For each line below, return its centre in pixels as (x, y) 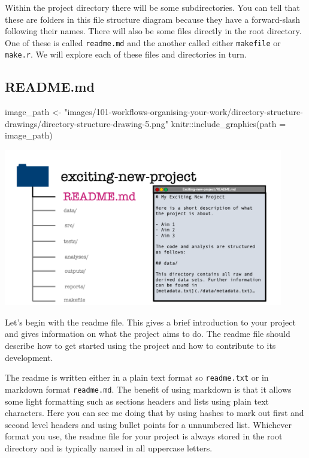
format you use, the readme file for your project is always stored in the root (144, 436)
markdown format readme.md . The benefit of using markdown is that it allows (148, 389)
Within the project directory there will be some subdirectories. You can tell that (152, 7)
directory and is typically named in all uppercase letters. (109, 448)
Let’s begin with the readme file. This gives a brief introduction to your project (150, 322)
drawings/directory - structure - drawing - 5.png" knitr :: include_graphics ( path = (146, 123)
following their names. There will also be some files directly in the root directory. (153, 31)
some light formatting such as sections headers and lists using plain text (137, 401)
